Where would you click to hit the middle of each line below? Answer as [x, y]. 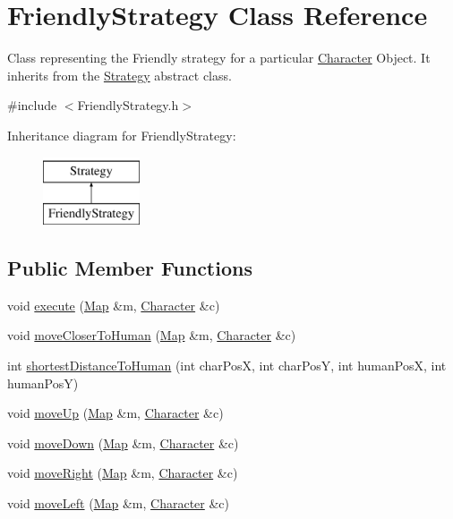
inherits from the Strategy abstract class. [120, 75]
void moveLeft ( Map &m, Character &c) [119, 503]
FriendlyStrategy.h [128, 105]
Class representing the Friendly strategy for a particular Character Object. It [219, 58]
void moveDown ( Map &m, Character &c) [123, 442]
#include [32, 105]
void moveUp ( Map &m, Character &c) [115, 413]
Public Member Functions [130, 268]
